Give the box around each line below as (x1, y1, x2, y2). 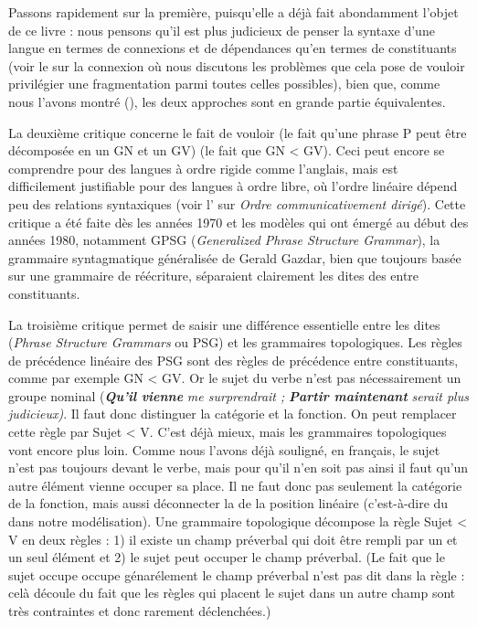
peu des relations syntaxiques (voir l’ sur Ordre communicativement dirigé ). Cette (8, 194, 466, 213)
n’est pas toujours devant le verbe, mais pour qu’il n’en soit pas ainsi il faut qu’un (8, 458, 469, 477)
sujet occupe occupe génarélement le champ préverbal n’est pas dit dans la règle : (8, 565, 465, 584)
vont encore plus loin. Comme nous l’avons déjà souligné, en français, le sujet (8, 440, 440, 459)
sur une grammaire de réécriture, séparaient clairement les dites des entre (8, 266, 419, 285)
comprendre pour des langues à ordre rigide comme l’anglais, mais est (8, 158, 398, 177)
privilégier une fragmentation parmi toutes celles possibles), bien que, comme (8, 74, 440, 93)
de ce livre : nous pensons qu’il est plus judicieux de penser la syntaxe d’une (8, 20, 435, 39)
